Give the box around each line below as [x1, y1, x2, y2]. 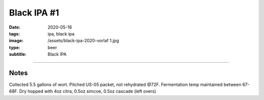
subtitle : [9, 51, 27, 57]
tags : [9, 31, 20, 36]
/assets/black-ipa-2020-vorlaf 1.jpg [47, 38, 119, 44]
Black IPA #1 [9, 7, 60, 18]
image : [9, 38, 24, 44]
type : [9, 44, 21, 50]
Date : [9, 24, 21, 30]
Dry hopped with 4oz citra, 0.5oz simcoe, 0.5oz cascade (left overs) [19, 88, 156, 94]
